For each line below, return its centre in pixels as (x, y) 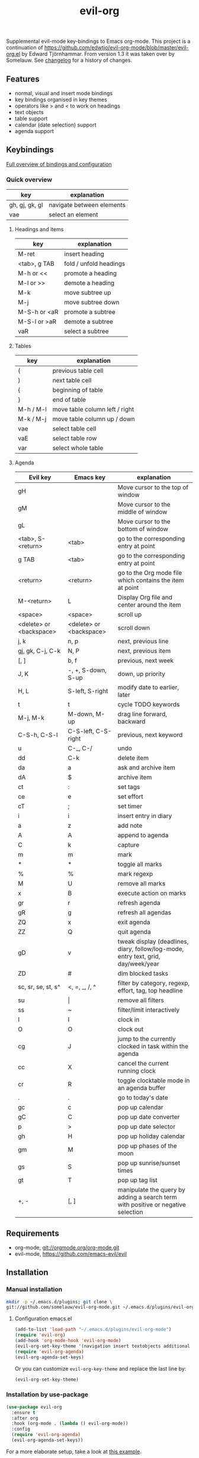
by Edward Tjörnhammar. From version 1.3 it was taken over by (98, 54)
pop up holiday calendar (151, 1136)
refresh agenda (139, 903)
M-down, (81, 714)
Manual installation (34, 1290)
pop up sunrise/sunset (149, 1163)
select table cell (74, 429)
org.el (13, 54)
